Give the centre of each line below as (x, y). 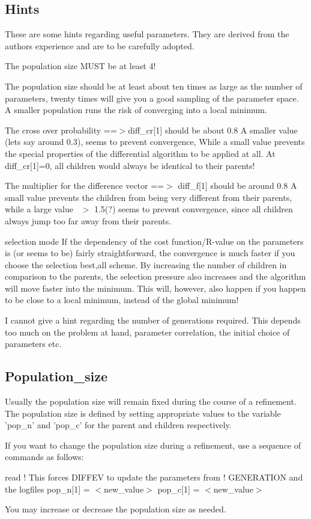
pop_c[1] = (179, 489)
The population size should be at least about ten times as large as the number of (154, 86)
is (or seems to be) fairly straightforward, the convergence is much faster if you (150, 253)
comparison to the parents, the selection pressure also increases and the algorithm (155, 276)
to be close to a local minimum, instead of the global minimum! (122, 300)
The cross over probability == (61, 130)
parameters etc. (33, 344)
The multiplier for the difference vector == (84, 186)
